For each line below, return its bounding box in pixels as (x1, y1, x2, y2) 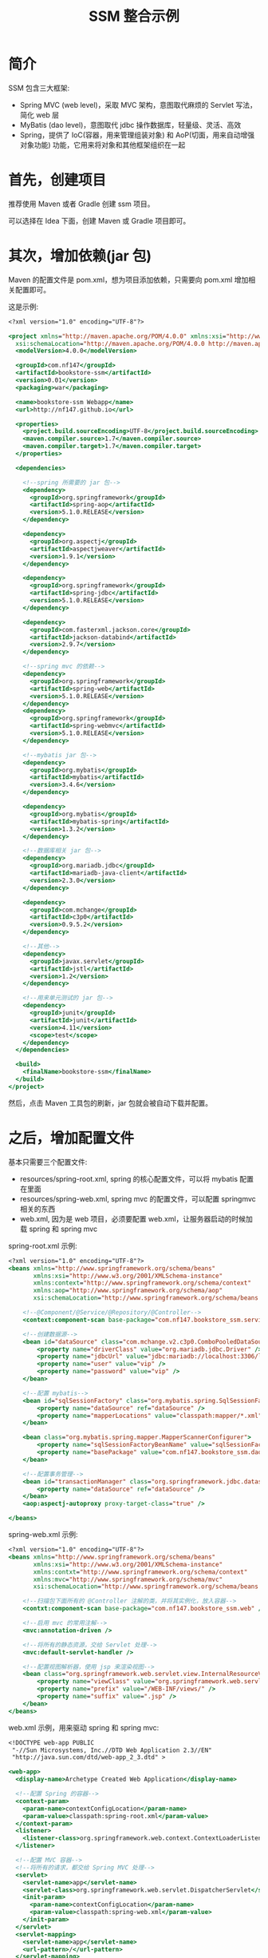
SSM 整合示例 (89, 7, 179, 26)
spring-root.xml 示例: (8, 1241, 77, 1250)
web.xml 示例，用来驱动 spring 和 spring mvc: (8, 1722, 160, 1732)
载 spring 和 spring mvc (19, 1224, 98, 1233)
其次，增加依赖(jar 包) (8, 247, 152, 265)
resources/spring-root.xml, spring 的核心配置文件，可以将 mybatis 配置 (19, 1174, 254, 1183)
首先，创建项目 (8, 171, 107, 189)
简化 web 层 (19, 109, 60, 120)
